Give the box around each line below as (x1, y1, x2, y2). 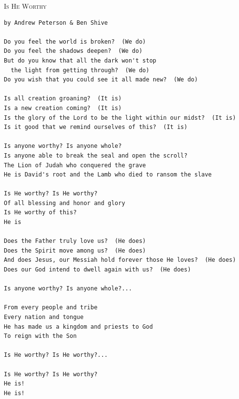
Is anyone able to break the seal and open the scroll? (4, 152, 188, 159)
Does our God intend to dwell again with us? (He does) (4, 266, 191, 273)
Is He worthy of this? (4, 209, 77, 216)
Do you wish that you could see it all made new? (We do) (4, 76, 198, 83)
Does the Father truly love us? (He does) (4, 238, 146, 245)
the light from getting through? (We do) (11, 66, 149, 74)
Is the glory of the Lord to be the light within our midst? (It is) (4, 114, 236, 121)
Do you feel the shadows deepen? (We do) (4, 48, 143, 55)
